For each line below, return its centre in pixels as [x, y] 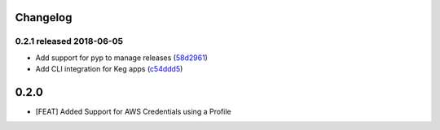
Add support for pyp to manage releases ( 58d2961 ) [121, 58]
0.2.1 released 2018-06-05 [69, 41]
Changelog [44, 17]
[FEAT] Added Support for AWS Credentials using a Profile [133, 112]
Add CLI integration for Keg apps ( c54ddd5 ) [109, 69]
